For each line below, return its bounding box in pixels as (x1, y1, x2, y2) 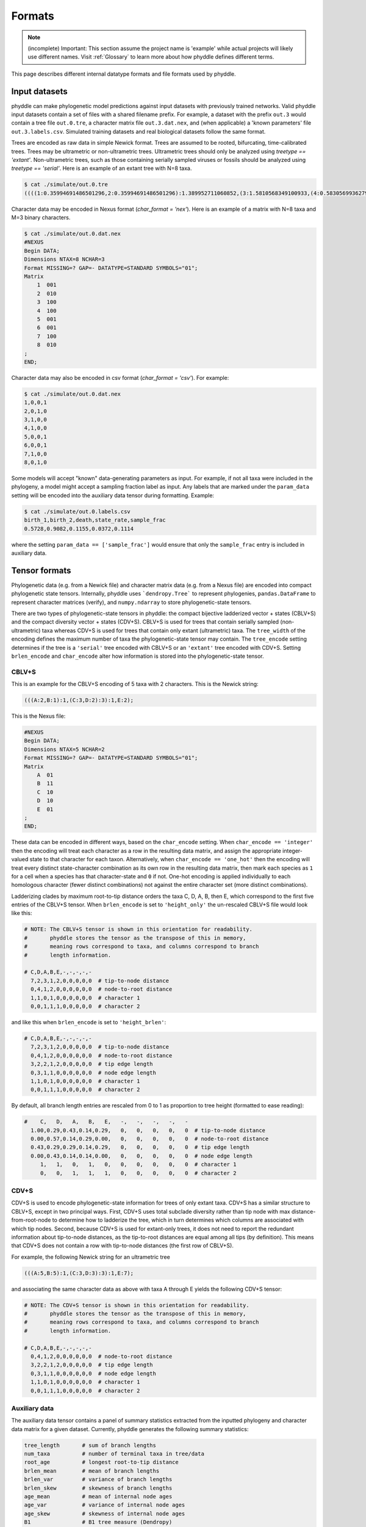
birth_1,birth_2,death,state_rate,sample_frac (24, 517, 166, 523)
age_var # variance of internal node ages (24, 1501, 185, 1509)
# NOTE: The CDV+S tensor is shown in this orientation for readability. (24, 1302, 249, 1308)
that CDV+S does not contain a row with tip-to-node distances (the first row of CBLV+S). (11, 1242, 234, 1249)
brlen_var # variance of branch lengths (24, 1476, 173, 1483)
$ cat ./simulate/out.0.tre (24, 181, 108, 188)
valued (11, 856, 29, 863)
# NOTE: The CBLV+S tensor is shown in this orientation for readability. (24, 926, 253, 933)
